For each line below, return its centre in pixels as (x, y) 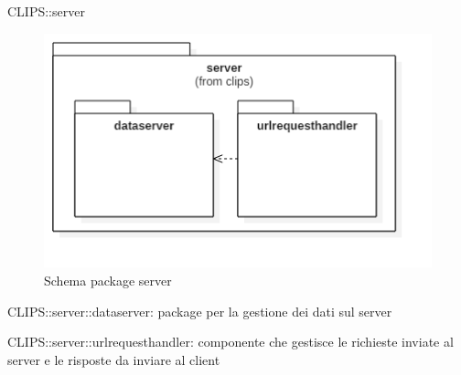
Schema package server (108, 280)
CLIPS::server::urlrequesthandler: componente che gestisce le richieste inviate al (230, 342)
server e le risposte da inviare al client (114, 359)
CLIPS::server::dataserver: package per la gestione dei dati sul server (200, 311)
